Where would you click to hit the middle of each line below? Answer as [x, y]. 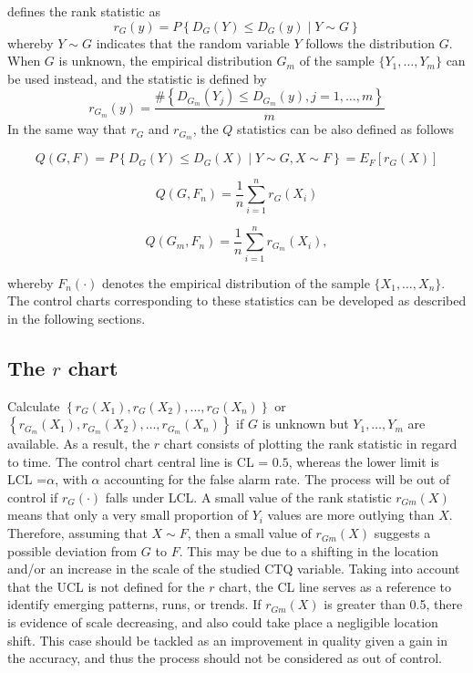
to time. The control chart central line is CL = [138, 461]
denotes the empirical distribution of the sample [236, 282]
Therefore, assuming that [77, 533]
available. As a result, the [79, 444]
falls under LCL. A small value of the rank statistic [248, 497]
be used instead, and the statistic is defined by [137, 78]
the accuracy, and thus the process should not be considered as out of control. [225, 658]
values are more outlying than [351, 515]
